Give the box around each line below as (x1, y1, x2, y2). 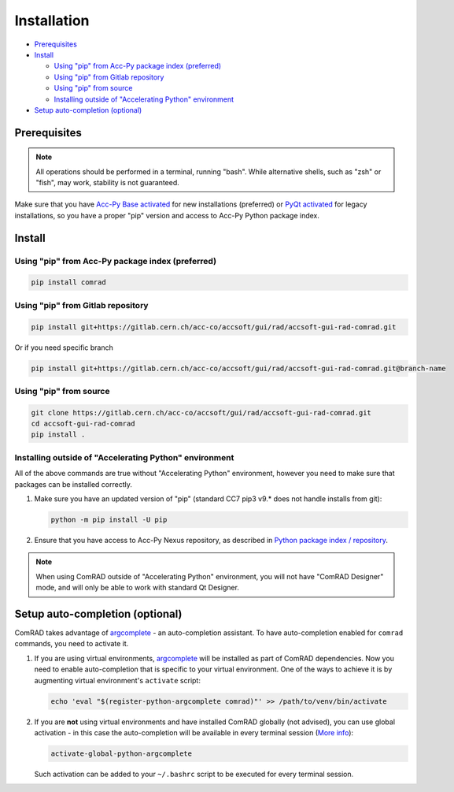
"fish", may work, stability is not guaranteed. (35, 178, 180, 188)
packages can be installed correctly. (14, 479, 133, 489)
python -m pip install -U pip (50, 515, 168, 524)
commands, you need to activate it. (14, 639, 129, 649)
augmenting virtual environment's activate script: (34, 675, 201, 685)
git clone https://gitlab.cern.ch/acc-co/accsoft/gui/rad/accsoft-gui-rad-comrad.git (31, 408, 371, 417)
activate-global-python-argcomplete (50, 749, 193, 758)
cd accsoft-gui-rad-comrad (31, 419, 135, 429)
